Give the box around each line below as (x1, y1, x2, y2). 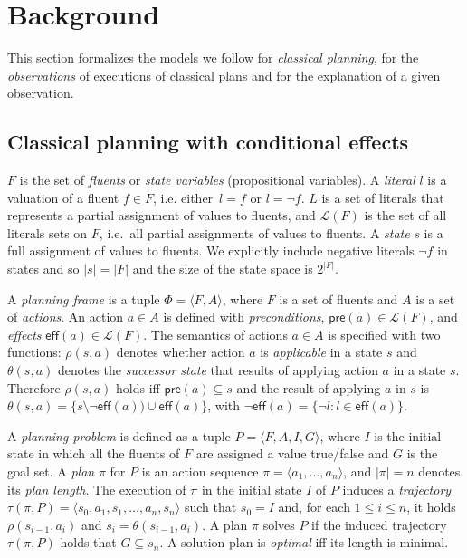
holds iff (116, 378, 160, 397)
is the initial (374, 426, 442, 445)
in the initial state (201, 479, 302, 498)
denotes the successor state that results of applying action (57, 361, 378, 380)
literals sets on (7, 223, 88, 242)
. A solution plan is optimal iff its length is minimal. (159, 533, 449, 552)
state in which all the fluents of (7, 444, 180, 463)
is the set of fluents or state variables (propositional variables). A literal (19, 170, 415, 189)
